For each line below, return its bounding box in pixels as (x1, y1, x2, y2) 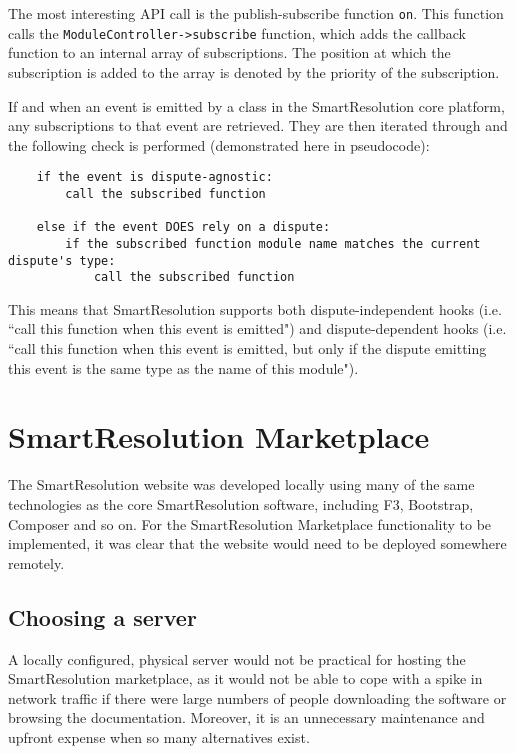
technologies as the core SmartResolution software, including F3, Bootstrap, (8, 493, 474, 514)
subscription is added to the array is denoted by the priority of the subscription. (8, 61, 500, 82)
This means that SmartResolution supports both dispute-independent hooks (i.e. (8, 298, 502, 319)
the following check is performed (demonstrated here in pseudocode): (8, 134, 430, 155)
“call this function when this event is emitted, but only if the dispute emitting (8, 338, 487, 359)
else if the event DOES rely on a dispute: (36, 220, 331, 235)
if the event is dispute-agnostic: (36, 170, 273, 185)
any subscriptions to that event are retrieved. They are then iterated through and (8, 115, 508, 136)
